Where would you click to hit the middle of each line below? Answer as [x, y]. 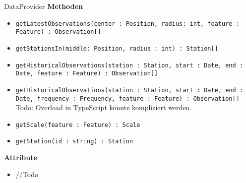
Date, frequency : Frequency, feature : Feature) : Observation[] [127, 98]
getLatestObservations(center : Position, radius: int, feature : [127, 24]
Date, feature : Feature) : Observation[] [87, 74]
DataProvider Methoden [43, 6]
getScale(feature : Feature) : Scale [78, 125]
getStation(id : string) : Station [74, 142]
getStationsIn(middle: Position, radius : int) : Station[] [117, 48]
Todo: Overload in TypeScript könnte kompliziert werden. [104, 107]
